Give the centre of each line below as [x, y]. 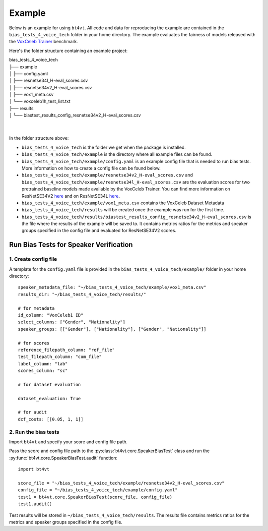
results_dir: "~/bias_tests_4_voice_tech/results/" [82, 294]
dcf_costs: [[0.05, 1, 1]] [51, 419]
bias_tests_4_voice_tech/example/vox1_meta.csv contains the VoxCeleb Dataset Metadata [123, 203]
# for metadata [36, 308]
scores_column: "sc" [43, 371]
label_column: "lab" [43, 364]
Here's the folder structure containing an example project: [68, 51]
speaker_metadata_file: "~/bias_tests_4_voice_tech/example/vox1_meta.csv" [112, 287]
